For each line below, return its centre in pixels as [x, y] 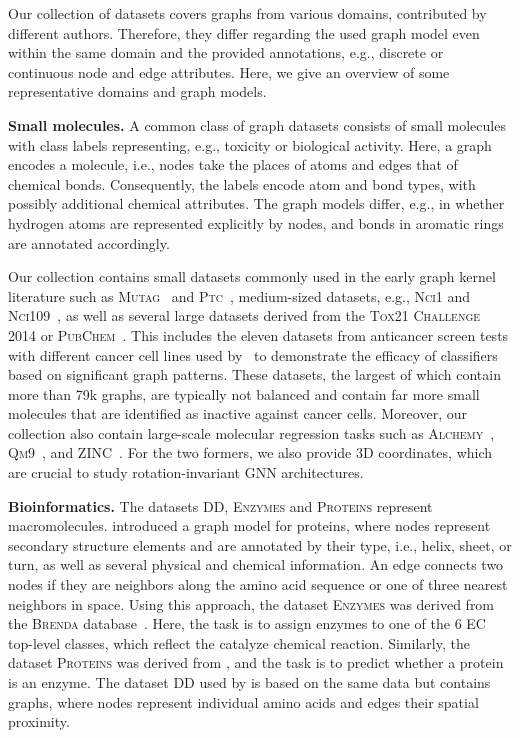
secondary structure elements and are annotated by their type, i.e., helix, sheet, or [260, 544]
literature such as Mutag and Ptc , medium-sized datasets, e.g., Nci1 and [239, 295]
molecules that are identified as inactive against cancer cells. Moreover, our [237, 413]
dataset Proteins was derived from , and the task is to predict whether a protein [256, 662]
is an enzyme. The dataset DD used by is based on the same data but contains [249, 682]
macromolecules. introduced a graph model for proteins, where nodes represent [249, 525]
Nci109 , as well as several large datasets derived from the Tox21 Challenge [244, 315]
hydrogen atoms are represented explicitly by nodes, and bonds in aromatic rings [256, 222]
